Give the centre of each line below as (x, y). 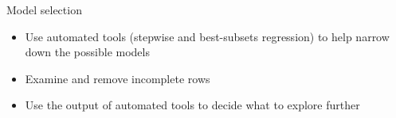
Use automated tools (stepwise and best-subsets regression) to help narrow (207, 36)
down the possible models (87, 52)
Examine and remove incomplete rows (118, 78)
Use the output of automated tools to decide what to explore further (192, 105)
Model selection (44, 10)
